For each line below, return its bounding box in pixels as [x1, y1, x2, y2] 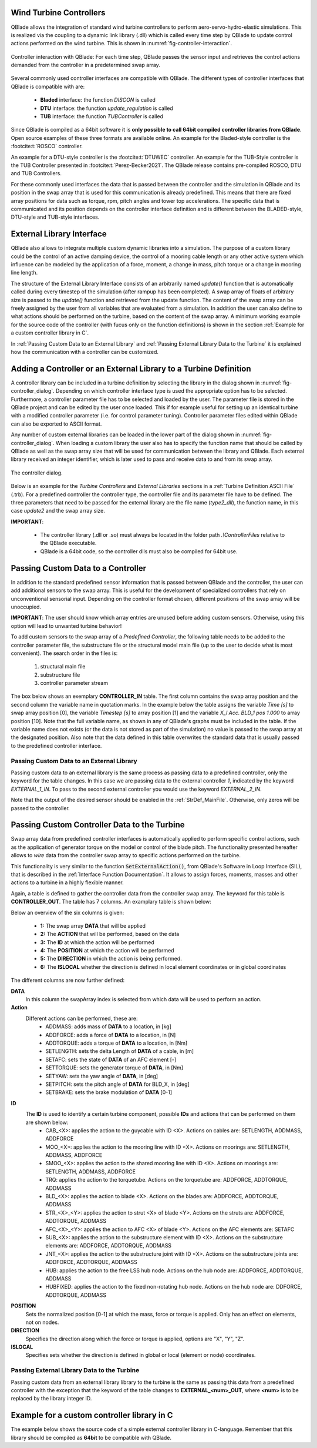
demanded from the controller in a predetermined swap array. [11, 62, 161, 69]
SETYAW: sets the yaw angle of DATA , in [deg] [45, 1072, 158, 1079]
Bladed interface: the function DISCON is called [40, 96, 156, 103]
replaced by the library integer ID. [11, 1395, 92, 1402]
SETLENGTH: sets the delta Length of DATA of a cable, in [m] [45, 1048, 194, 1055]
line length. [11, 269, 38, 276]
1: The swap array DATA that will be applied [40, 922, 146, 929]
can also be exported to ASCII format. [11, 420, 102, 427]
